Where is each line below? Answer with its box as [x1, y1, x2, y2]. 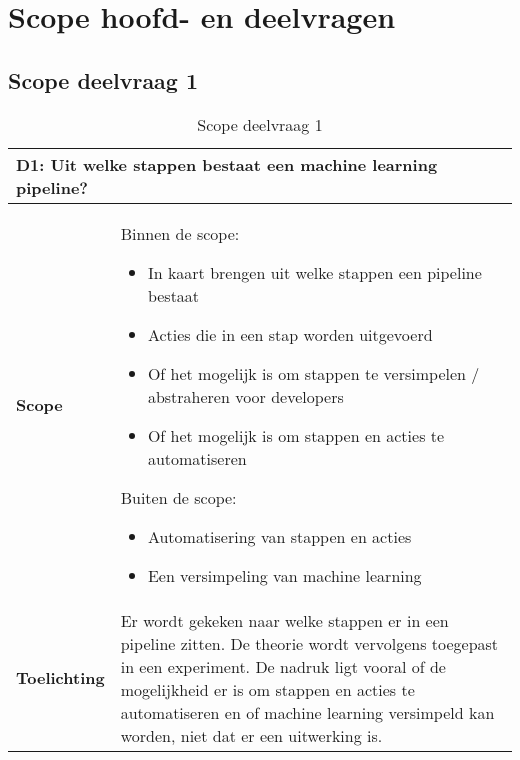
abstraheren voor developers [147, 384, 344, 408]
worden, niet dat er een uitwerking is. [120, 723, 383, 747]
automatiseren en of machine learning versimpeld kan [120, 700, 495, 724]
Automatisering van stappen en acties [147, 524, 412, 548]
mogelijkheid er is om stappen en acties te [120, 677, 415, 701]
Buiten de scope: [120, 485, 237, 509]
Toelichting [16, 666, 105, 690]
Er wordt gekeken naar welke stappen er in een [120, 608, 449, 632]
